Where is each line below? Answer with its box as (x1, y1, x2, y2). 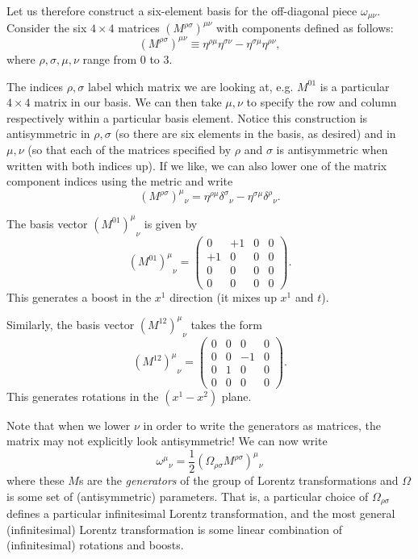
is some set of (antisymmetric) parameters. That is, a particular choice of (6, 487, 369, 504)
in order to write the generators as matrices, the (143, 416, 381, 433)
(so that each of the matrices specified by (27, 140, 232, 157)
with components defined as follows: (216, 19, 394, 36)
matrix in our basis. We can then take (34, 94, 222, 111)
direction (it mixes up (169, 288, 277, 305)
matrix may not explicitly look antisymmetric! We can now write (6, 432, 328, 449)
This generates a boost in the (6, 288, 152, 305)
